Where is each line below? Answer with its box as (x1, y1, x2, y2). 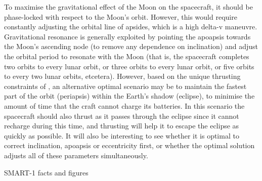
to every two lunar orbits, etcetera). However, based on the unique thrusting (4, 71, 241, 81)
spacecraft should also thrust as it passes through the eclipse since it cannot (4, 110, 239, 121)
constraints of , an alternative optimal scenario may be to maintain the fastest (4, 80, 247, 91)
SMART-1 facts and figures (4, 167, 89, 177)
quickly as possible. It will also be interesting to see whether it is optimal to (4, 130, 239, 141)
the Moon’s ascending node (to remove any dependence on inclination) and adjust (4, 41, 258, 52)
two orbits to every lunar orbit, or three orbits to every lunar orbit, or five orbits (4, 61, 254, 71)
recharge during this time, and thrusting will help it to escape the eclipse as (4, 120, 239, 131)
